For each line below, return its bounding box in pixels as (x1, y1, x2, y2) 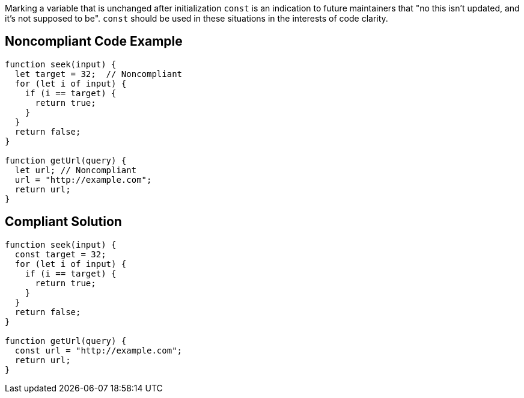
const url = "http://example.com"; (14, 345, 183, 355)
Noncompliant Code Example (5, 34, 183, 49)
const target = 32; (14, 249, 106, 259)
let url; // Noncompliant (14, 165, 137, 175)
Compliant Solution (5, 214, 122, 230)
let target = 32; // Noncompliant (14, 69, 183, 79)
